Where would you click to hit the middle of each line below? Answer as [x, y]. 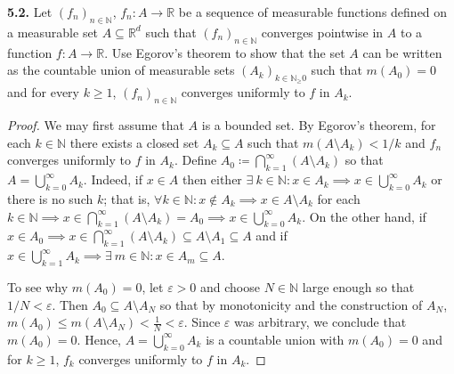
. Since [202, 322]
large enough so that [358, 286]
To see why [38, 286]
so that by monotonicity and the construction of [291, 304]
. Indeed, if [113, 179]
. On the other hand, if [364, 216]
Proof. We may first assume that [96, 125]
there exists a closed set [134, 142]
